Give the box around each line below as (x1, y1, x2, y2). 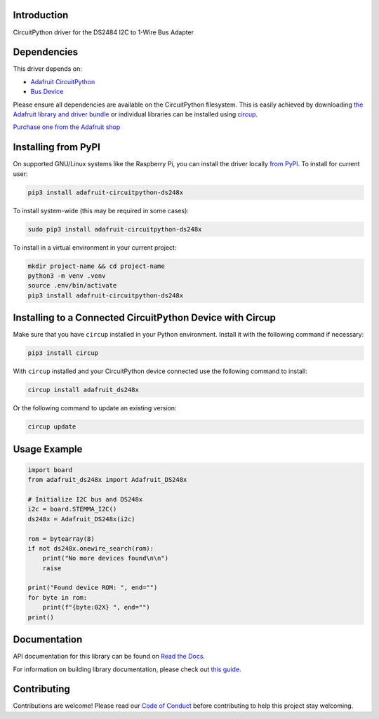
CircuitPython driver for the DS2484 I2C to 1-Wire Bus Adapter (13, 28, 194, 36)
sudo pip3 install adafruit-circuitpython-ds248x (27, 225, 202, 233)
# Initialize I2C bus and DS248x (27, 495, 143, 503)
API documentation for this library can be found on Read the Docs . (13, 652, 206, 661)
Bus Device (30, 88, 64, 96)
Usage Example (13, 443, 83, 455)
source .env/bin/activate (27, 281, 117, 290)
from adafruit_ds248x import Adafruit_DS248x (27, 476, 187, 484)
